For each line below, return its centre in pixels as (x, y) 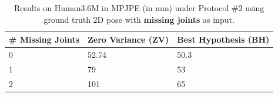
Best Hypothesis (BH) (223, 39)
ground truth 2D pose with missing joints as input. (139, 19)
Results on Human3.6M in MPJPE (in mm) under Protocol (121, 8)
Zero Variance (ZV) (128, 39)
